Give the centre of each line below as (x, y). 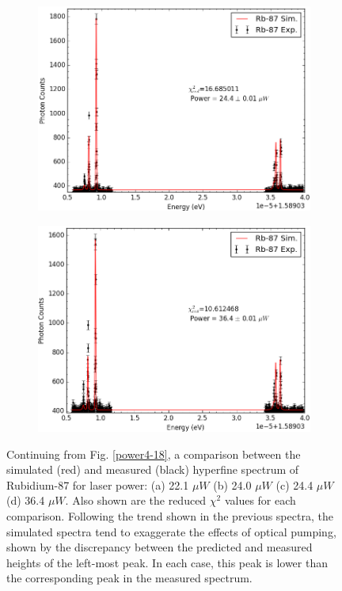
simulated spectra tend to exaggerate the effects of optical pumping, (171, 531)
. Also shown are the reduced (136, 500)
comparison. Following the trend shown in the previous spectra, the (170, 516)
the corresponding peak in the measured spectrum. (129, 578)
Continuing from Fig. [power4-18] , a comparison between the (154, 454)
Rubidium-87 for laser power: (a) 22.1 (98, 484)
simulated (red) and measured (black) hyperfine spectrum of (153, 469)
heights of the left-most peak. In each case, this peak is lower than (167, 562)
